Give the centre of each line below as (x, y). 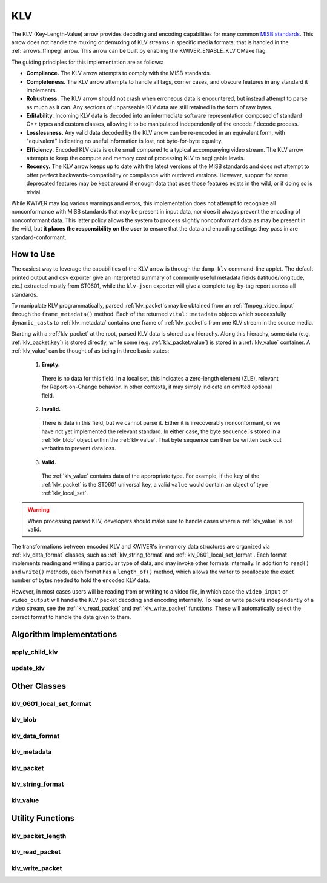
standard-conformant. (39, 237)
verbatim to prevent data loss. (79, 448)
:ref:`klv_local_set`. (64, 493)
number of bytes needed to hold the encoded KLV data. (81, 580)
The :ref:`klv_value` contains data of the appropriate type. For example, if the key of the (150, 476)
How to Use (33, 255)
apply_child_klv (35, 652)
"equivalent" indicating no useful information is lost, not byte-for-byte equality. (124, 141)
